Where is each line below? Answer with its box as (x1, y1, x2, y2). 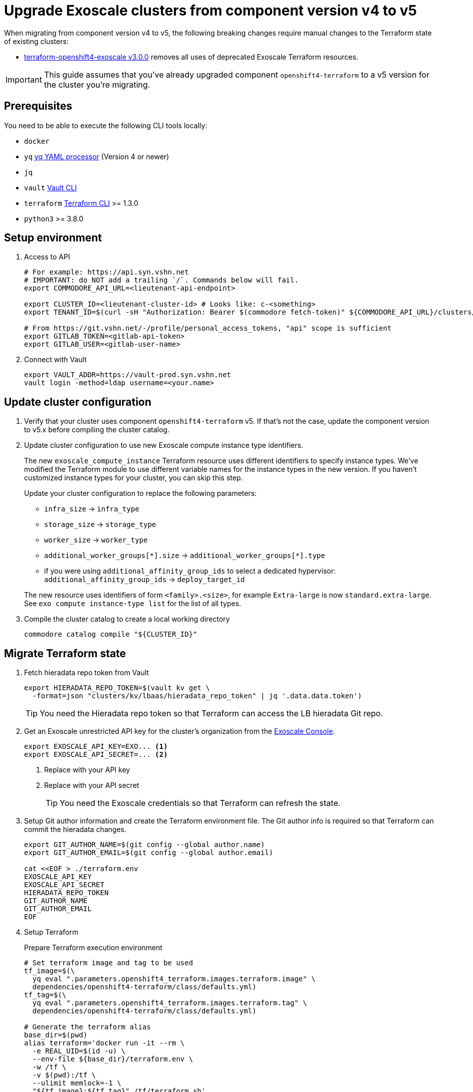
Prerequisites (4, 100, 72, 113)
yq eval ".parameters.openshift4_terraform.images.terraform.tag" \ (32, 999, 307, 1007)
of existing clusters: (4, 37, 69, 46)
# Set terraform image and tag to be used (24, 959, 193, 967)
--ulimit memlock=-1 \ (32, 1079, 121, 1087)
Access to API (24, 252, 70, 261)
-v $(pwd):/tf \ (32, 1071, 96, 1079)
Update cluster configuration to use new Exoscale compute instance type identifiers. (24, 441, 303, 450)
